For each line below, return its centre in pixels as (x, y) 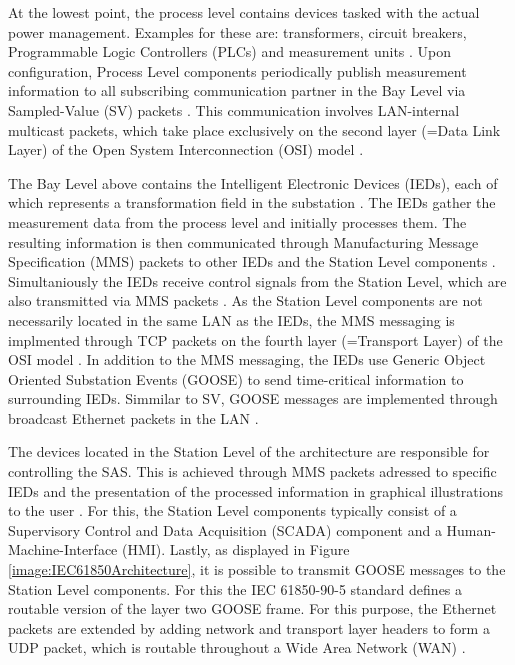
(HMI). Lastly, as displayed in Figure (235, 549)
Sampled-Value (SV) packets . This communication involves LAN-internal (234, 109)
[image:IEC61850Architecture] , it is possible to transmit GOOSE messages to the (257, 569)
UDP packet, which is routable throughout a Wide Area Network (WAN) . (237, 647)
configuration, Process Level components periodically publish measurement (237, 70)
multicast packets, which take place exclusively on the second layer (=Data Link (254, 129)
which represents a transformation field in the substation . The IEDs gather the (252, 202)
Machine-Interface (63, 549)
